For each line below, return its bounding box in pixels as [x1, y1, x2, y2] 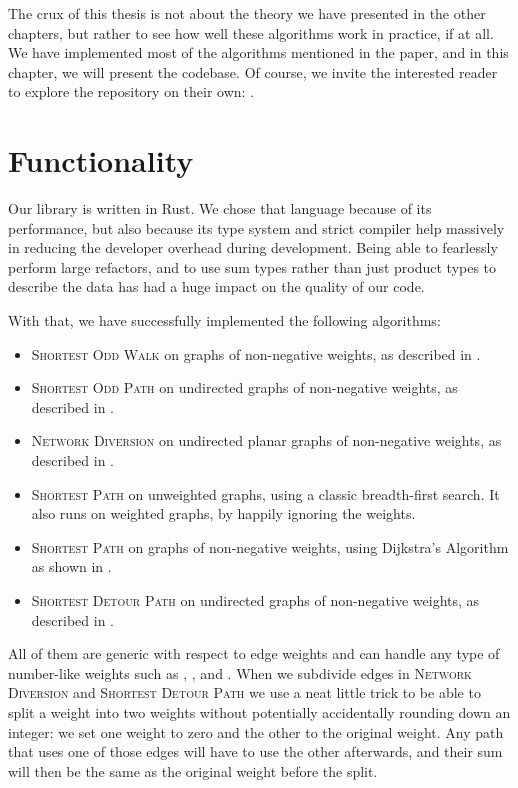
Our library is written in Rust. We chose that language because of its [8, 198, 432, 219]
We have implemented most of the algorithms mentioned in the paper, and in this [8, 42, 509, 63]
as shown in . [31, 556, 112, 577]
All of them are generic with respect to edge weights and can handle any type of [8, 643, 500, 664]
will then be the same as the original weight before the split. [8, 760, 378, 781]
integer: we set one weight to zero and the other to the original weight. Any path [8, 721, 504, 742]
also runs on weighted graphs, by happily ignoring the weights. [31, 503, 416, 524]
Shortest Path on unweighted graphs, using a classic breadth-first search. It [31, 483, 500, 504]
